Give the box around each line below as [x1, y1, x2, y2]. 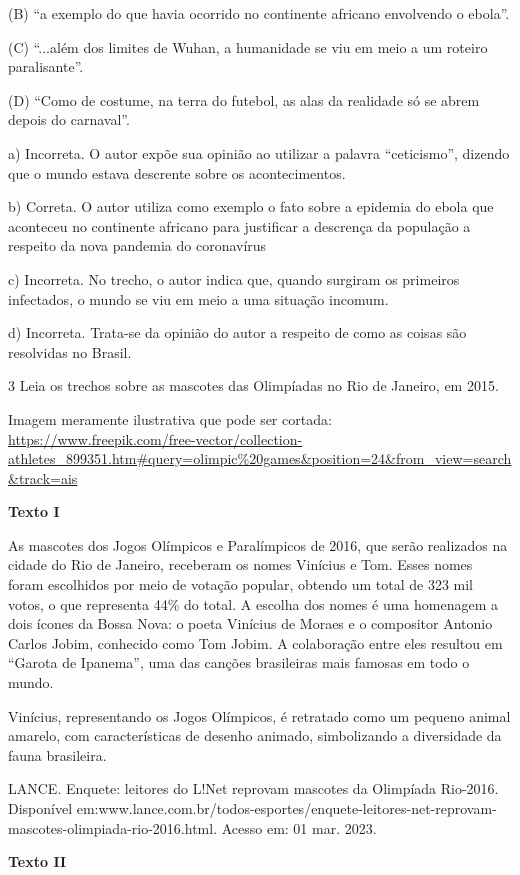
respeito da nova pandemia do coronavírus [8, 235, 267, 256]
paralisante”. [8, 56, 84, 77]
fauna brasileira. [8, 744, 107, 765]
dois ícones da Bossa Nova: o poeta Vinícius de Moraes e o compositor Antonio [8, 613, 493, 634]
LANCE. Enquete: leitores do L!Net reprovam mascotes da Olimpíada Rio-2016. [8, 778, 499, 799]
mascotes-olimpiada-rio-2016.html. [8, 817, 218, 838]
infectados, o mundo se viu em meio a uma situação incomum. [8, 288, 389, 309]
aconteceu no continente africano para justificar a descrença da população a [8, 215, 471, 236]
